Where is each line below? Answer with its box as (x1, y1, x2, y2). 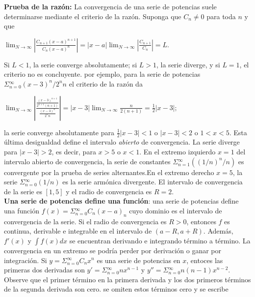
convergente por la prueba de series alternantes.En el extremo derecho (4, 167, 214, 177)
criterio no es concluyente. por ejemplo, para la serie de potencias (4, 69, 201, 79)
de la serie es (4, 186, 42, 196)
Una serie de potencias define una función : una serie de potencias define (4, 196, 239, 206)
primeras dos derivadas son (4, 265, 85, 275)
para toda (206, 11, 236, 21)
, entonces (186, 216, 216, 226)
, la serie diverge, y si (156, 59, 220, 69)
